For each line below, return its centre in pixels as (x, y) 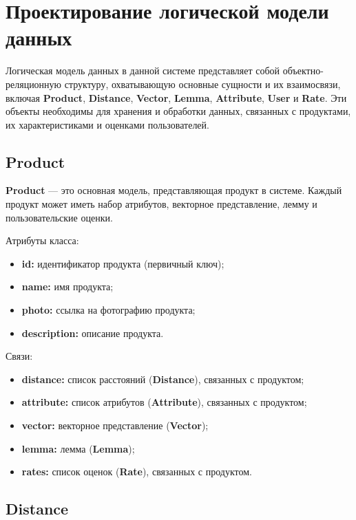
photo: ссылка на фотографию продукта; (108, 310)
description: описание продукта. (93, 333)
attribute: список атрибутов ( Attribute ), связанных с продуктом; (164, 402)
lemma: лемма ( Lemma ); (78, 448)
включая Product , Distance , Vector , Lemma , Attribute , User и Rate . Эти (176, 97)
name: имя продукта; (67, 286)
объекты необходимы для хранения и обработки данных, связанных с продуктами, (178, 111)
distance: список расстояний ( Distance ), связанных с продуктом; (163, 379)
